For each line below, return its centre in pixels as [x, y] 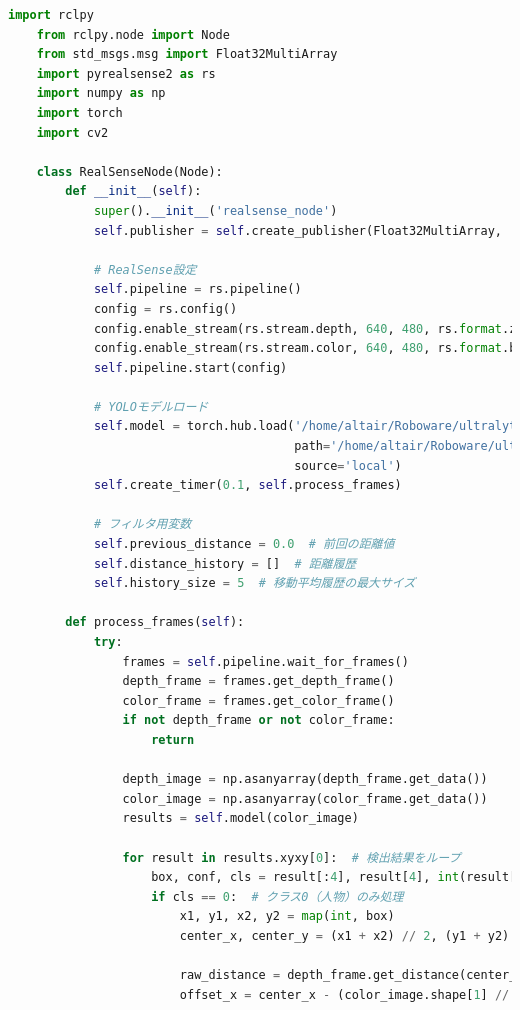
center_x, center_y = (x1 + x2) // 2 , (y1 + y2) [344, 935]
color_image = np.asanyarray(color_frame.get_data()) [305, 798]
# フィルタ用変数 [142, 524]
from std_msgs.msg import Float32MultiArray [187, 54]
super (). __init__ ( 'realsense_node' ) [215, 210]
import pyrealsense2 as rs [126, 73]
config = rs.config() [165, 308]
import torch [79, 112]
